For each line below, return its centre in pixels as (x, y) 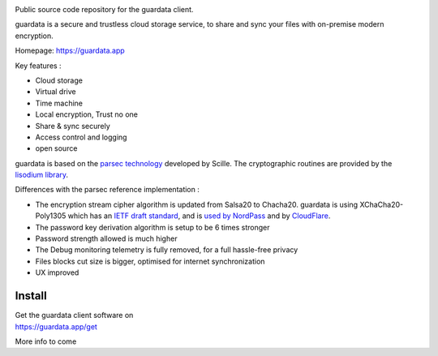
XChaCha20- (382, 204)
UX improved (57, 272)
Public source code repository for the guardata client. (104, 9)
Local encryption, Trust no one (86, 114)
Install (31, 296)
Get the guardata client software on (74, 315)
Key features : (38, 66)
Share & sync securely (73, 126)
